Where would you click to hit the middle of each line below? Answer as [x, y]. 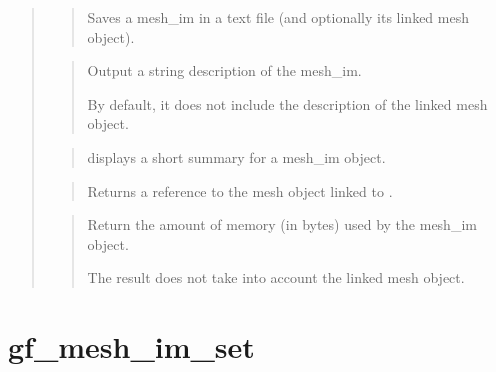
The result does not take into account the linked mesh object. [276, 277]
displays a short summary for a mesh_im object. [236, 156]
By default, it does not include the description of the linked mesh [287, 103]
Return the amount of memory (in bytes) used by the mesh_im [282, 224]
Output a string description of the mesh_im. [224, 70]
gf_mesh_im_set [131, 346]
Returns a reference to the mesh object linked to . [240, 190]
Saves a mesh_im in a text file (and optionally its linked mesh [278, 17]
